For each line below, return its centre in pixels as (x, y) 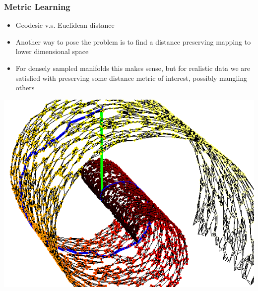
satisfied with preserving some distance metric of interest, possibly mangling (131, 78)
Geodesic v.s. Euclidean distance (65, 25)
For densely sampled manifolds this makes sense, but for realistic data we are (133, 68)
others (25, 87)
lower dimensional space (52, 51)
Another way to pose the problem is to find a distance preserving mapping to (133, 41)
